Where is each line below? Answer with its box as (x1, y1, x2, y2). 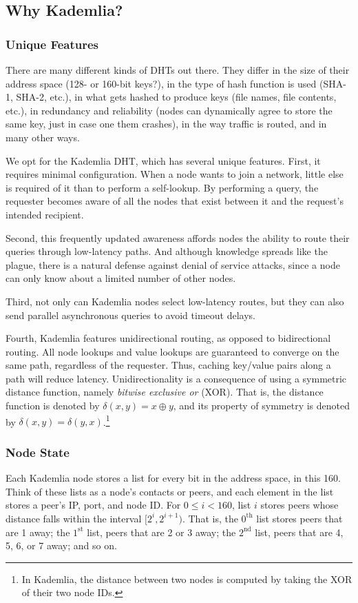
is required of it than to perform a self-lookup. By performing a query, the (6, 180, 319, 194)
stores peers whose (260, 498, 339, 512)
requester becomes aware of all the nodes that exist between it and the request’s (6, 194, 344, 208)
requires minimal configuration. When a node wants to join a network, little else (6, 167, 344, 181)
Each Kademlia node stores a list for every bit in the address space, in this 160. (6, 471, 341, 485)
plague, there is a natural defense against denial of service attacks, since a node (6, 257, 340, 272)
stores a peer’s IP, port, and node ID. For (6, 498, 181, 512)
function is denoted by (6, 398, 100, 413)
